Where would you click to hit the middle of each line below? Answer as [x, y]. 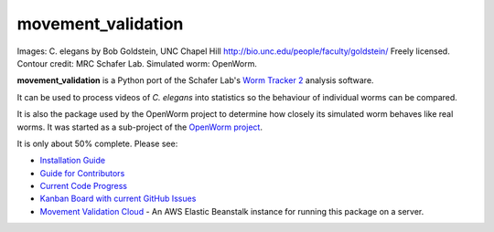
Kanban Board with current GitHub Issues [118, 199]
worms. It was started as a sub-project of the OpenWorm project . [140, 127]
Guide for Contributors [82, 173]
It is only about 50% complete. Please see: [97, 143]
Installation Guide [72, 161]
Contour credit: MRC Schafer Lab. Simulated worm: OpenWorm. [137, 63]
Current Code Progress [84, 186]
